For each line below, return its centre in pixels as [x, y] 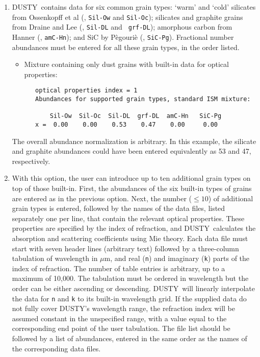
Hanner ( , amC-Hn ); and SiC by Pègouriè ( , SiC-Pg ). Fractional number [123, 37]
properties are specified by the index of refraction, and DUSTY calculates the [134, 228]
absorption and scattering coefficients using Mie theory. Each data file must [130, 238]
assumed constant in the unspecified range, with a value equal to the [119, 318]
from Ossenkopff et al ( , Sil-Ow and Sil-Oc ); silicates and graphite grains [127, 17]
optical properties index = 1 [86, 91]
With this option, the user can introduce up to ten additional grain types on [131, 178]
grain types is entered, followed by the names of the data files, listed [119, 208]
